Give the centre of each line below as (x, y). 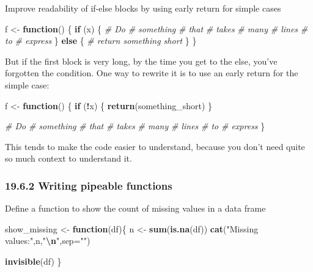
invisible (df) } (33, 261)
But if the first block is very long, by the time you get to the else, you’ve (141, 61)
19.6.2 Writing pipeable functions (89, 185)
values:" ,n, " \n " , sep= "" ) (48, 241)
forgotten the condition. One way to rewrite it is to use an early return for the (152, 73)
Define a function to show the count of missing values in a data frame (135, 208)
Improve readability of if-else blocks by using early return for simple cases (143, 8)
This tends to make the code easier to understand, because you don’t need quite (155, 146)
